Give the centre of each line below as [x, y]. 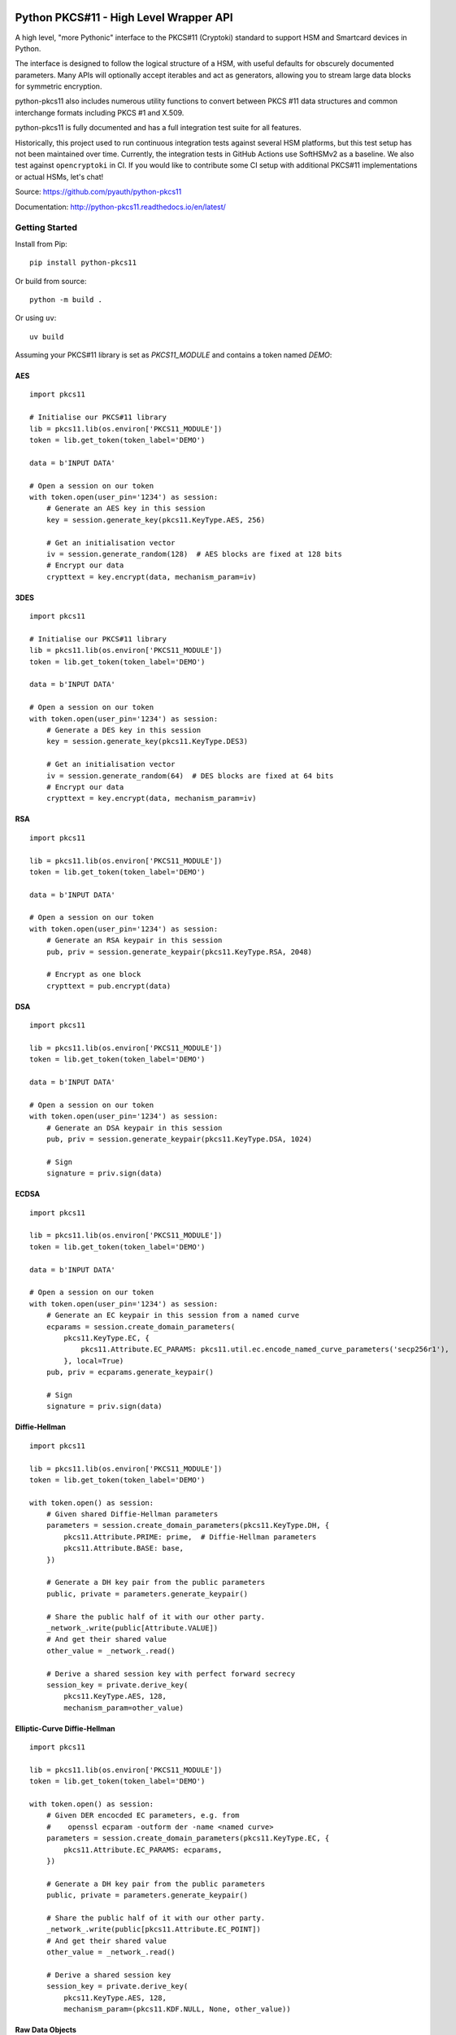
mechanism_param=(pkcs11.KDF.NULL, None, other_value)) [178, 2009]
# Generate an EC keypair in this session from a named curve [173, 1315]
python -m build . [66, 300]
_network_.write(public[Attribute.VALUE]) [132, 1628]
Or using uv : [36, 318]
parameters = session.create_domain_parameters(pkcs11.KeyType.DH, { [188, 1525]
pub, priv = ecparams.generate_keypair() [130, 1372]
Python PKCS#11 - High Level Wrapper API [124, 18]
